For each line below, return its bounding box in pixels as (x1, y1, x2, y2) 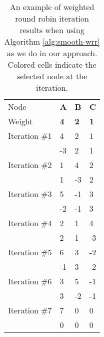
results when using (19, 24, 84, 36)
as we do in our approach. (6, 47, 97, 59)
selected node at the (17, 70, 87, 82)
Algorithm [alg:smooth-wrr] (4, 36, 100, 47)
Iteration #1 (8, 130, 52, 141)
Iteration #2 (8, 159, 52, 171)
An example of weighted (9, 1, 94, 13)
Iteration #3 (8, 188, 52, 200)
